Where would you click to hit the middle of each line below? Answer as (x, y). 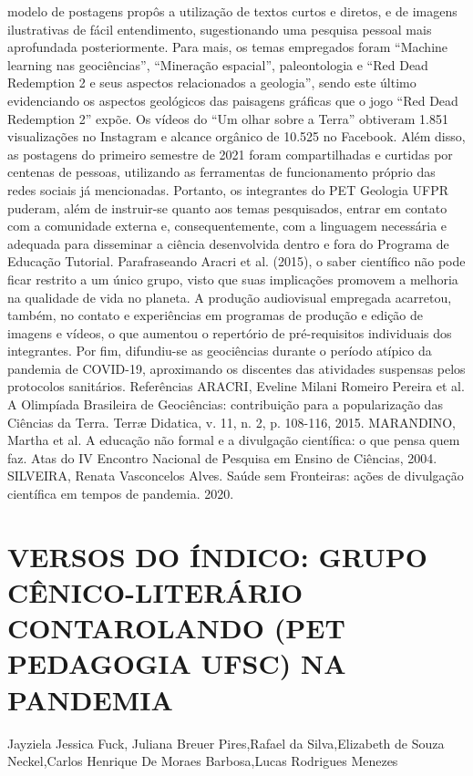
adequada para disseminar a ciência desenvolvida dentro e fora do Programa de (228, 243)
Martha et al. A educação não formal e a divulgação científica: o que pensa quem (234, 440)
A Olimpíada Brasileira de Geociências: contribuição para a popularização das (225, 404)
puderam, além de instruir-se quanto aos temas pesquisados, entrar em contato (227, 207)
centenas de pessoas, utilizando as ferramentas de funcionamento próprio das (221, 172)
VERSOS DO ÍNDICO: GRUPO (217, 556)
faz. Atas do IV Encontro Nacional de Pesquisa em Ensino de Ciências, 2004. (222, 457)
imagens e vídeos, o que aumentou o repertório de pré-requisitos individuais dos (230, 332)
